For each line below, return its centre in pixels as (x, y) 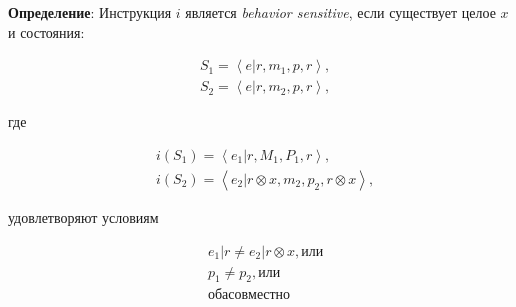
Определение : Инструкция (90, 12)
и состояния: (46, 31)
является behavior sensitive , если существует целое (340, 12)
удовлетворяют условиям (83, 216)
